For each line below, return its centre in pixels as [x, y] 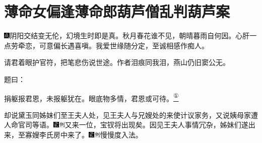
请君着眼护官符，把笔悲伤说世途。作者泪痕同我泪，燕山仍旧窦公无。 [117, 62]
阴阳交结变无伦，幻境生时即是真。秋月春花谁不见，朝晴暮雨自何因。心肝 [130, 35]
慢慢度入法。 [121, 134]
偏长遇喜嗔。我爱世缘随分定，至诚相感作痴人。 [131, 45]
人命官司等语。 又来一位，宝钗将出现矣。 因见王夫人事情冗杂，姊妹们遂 [126, 125]
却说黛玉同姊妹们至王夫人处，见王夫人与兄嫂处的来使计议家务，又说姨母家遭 [131, 115]
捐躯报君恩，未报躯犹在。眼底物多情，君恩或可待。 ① [91, 97]
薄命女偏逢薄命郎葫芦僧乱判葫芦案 [117, 11]
